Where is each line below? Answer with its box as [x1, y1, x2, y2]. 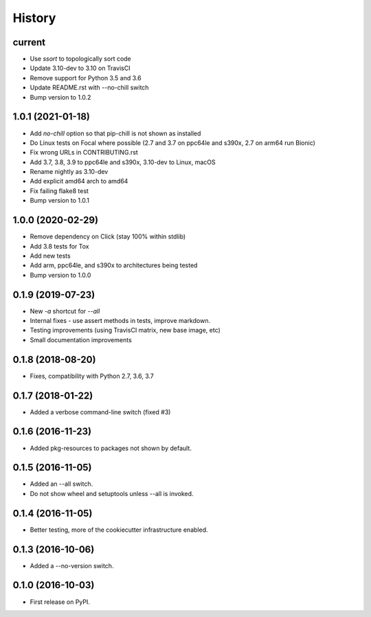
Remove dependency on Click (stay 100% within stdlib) [30, 232, 186, 240]
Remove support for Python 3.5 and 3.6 [30, 74, 142, 82]
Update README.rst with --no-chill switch [30, 83, 149, 92]
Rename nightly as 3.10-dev [30, 168, 109, 176]
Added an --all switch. [30, 480, 93, 488]
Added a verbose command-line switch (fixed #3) [30, 407, 171, 416]
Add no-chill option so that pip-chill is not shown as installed [30, 129, 201, 137]
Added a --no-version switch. [30, 561, 114, 570]
